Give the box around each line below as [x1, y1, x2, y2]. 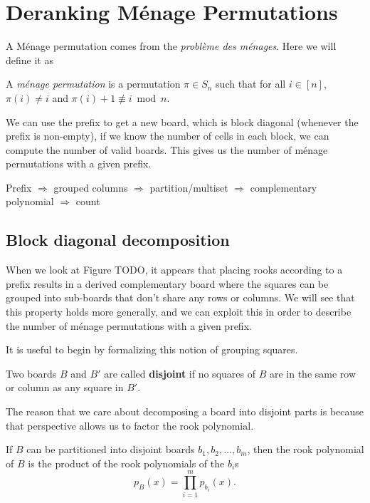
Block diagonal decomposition [6, 229, 230, 251]
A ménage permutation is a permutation [6, 76, 181, 91]
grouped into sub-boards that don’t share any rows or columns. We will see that [6, 290, 355, 305]
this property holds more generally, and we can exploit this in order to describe [6, 304, 351, 319]
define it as [6, 52, 53, 67]
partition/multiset [149, 180, 228, 195]
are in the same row [269, 365, 356, 380]
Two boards [6, 365, 57, 380]
